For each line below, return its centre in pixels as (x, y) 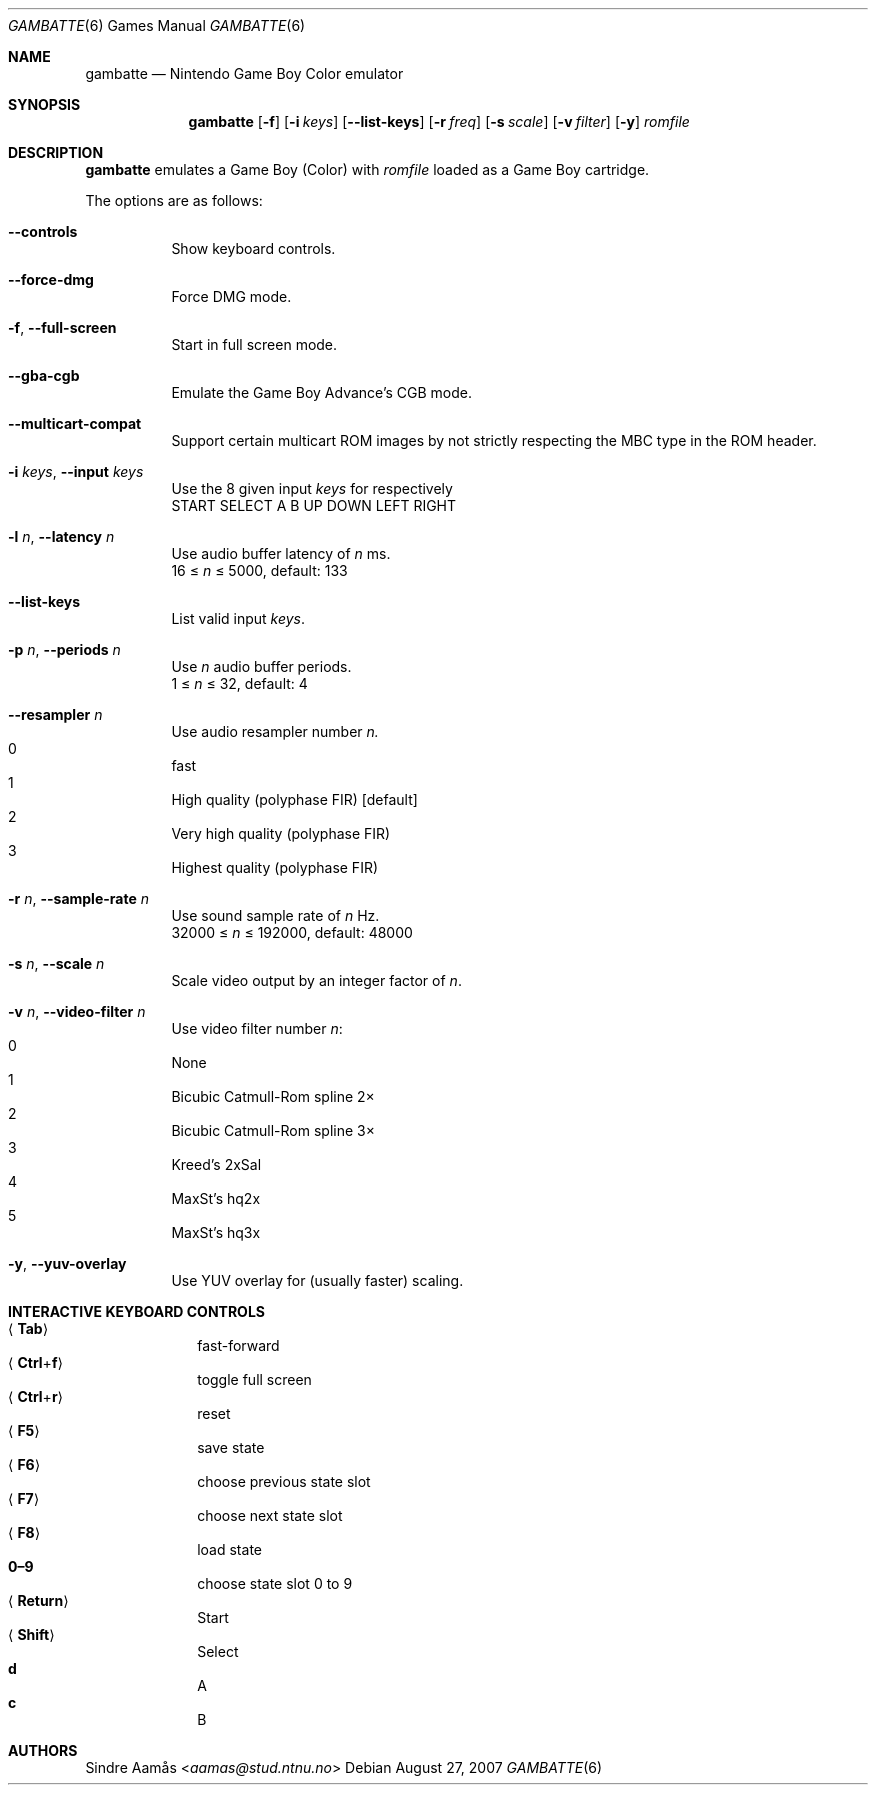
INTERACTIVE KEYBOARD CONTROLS (136, 1311)
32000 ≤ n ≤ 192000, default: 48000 (292, 932)
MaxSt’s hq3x (216, 1232)
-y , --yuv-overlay (67, 1263)
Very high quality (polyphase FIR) (281, 833)
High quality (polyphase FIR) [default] (294, 799)
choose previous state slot (284, 1481)
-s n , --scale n (56, 963)
